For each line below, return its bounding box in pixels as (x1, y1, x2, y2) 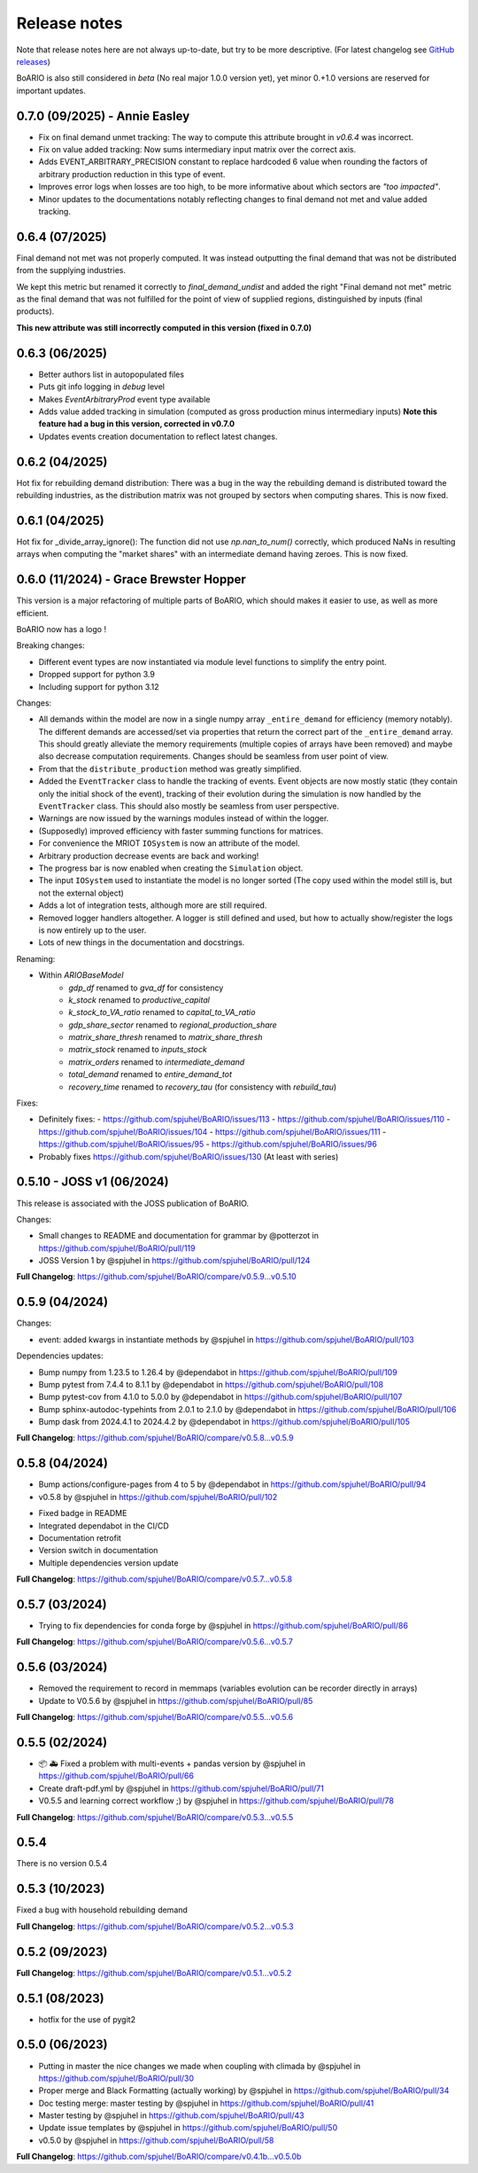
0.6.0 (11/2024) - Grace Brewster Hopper (16, 572, 247, 587)
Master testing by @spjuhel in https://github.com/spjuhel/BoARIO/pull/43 (38, 2110, 305, 2121)
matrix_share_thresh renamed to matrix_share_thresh (68, 1032, 263, 1043)
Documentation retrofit (38, 1532, 121, 1543)
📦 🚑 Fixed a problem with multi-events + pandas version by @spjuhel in (38, 1758, 305, 1769)
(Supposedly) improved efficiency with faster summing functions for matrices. (38, 825, 323, 836)
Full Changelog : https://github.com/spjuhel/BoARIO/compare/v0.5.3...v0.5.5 (16, 1811, 294, 1822)
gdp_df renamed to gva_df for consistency (68, 982, 224, 993)
